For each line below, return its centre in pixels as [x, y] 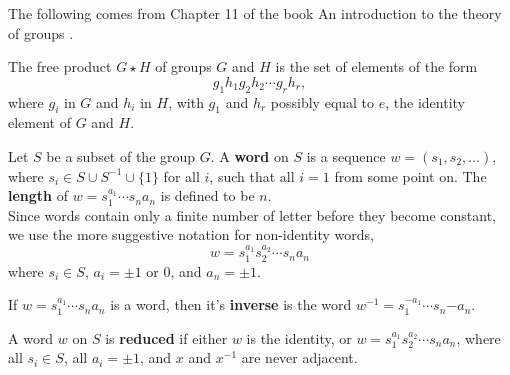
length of [38, 195]
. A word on [249, 155]
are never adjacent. [299, 357]
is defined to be [207, 195]
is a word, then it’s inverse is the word [231, 304]
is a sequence [346, 155]
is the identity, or [299, 337]
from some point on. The [410, 175]
